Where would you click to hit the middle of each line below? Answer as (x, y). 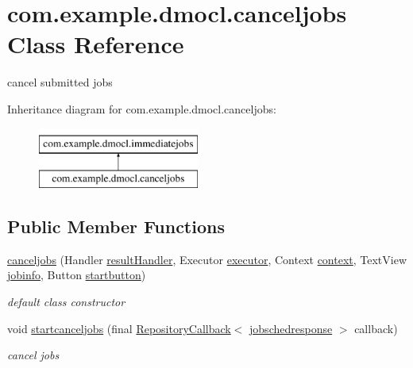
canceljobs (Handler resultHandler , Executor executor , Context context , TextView (207, 259)
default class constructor (66, 302)
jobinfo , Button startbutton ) (77, 275)
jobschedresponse (291, 328)
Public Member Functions (116, 226)
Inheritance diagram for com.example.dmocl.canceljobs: (142, 108)
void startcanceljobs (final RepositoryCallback (119, 328)
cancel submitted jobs (60, 82)
